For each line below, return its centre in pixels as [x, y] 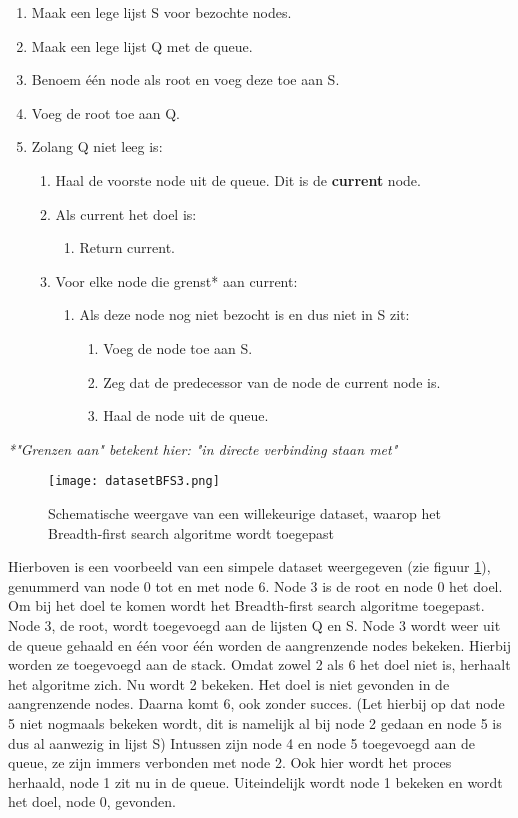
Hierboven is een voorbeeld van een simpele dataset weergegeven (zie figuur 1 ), [249, 566]
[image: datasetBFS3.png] [134, 481]
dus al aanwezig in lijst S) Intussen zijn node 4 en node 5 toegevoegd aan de [241, 742]
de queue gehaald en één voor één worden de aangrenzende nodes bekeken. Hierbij [260, 644]
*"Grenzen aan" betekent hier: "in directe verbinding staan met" [203, 448]
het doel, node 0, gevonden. [92, 801]
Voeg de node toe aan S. [178, 347]
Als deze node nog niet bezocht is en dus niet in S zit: [244, 314]
